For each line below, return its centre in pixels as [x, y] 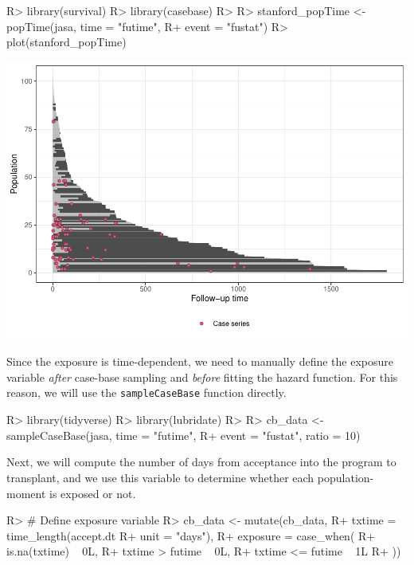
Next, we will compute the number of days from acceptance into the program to [201, 462]
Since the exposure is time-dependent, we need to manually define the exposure [200, 361]
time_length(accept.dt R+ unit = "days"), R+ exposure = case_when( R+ [191, 535]
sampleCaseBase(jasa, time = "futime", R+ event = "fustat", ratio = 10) [184, 435]
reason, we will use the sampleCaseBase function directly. [146, 392]
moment [26, 493]
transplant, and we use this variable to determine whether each [160, 477]
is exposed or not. [93, 493]
